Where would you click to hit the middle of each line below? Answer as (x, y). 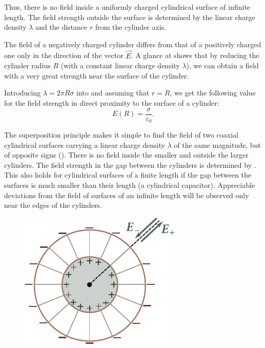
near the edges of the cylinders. (53, 205)
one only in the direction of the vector (64, 55)
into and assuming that (113, 93)
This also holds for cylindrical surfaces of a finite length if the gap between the (128, 175)
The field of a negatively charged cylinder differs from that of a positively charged (133, 44)
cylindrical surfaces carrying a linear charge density (85, 144)
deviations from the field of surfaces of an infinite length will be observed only (127, 195)
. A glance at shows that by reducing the (195, 55)
